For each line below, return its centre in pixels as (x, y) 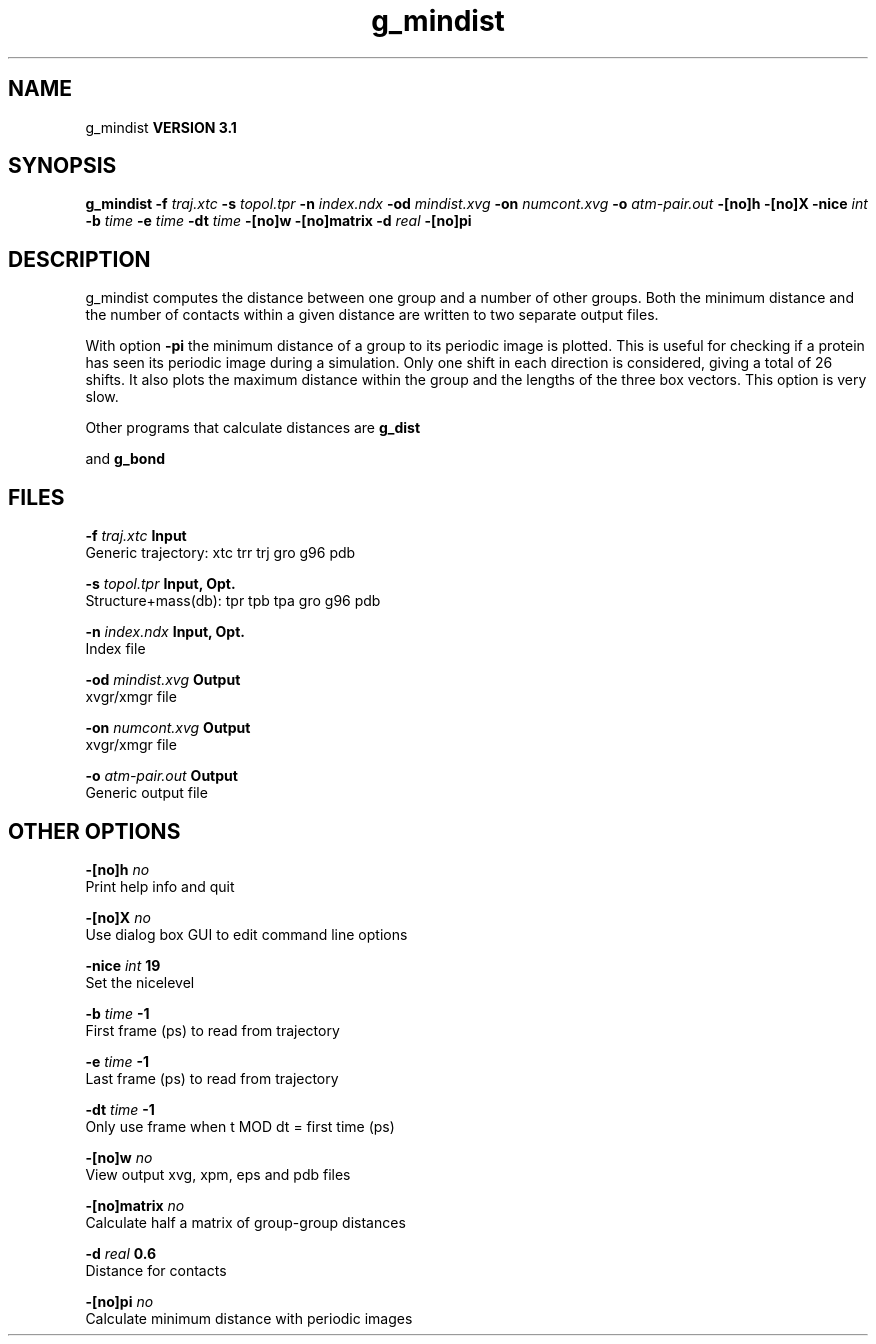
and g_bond (125, 459)
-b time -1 (117, 1013)
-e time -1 (117, 1061)
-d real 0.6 (121, 1253)
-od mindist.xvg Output (163, 680)
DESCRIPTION (79, 259)
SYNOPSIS (62, 166)
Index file (115, 649)
